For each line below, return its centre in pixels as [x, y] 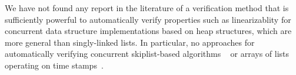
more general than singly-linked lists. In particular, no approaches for [130, 42]
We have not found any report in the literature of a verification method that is [147, 8]
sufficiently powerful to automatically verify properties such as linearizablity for [148, 19]
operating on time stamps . [54, 65]
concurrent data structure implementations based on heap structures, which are [148, 31]
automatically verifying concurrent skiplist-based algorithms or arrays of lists [147, 54]
